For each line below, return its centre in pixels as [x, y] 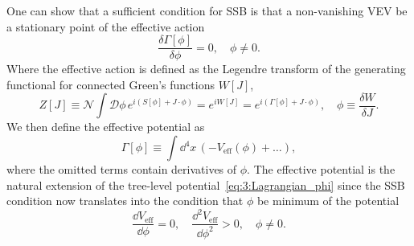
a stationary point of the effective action [106, 26]
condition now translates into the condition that [125, 201]
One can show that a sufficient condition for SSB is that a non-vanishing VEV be [207, 10]
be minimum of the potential [328, 201]
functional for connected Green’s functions [111, 84]
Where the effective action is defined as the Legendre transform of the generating [206, 69]
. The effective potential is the [321, 169]
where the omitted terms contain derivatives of [122, 169]
